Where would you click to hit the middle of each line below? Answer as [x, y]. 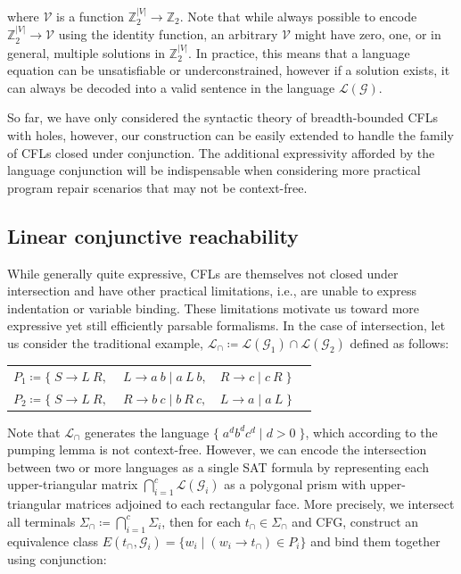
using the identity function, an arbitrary [168, 34]
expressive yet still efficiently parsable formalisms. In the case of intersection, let [226, 325]
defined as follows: [399, 342]
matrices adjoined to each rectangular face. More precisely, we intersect [260, 504]
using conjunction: [57, 558]
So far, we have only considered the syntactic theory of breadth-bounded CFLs [223, 117]
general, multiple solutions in [86, 52]
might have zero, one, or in [368, 34]
